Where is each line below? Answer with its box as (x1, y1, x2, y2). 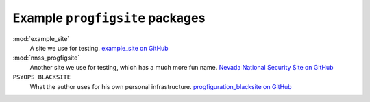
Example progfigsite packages (12, 10, 206, 25)
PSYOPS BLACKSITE (12, 73, 71, 81)
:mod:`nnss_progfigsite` (12, 53, 80, 62)
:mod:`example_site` (12, 34, 70, 42)
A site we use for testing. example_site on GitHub (29, 44, 169, 52)
